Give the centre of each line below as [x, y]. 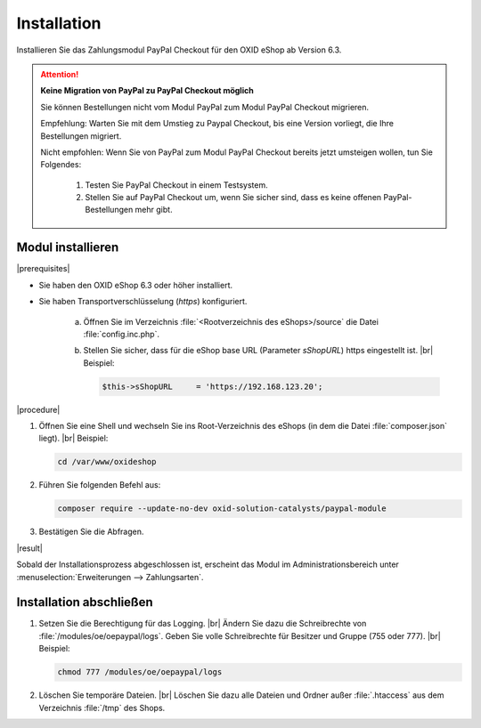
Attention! [60, 74]
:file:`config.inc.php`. [122, 334]
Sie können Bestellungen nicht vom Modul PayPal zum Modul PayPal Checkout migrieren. [205, 107]
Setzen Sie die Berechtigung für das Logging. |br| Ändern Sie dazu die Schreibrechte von [203, 624]
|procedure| [38, 409]
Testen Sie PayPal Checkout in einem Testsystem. [176, 185]
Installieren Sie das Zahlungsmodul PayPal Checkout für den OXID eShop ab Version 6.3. [179, 50]
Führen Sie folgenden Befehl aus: [100, 485]
